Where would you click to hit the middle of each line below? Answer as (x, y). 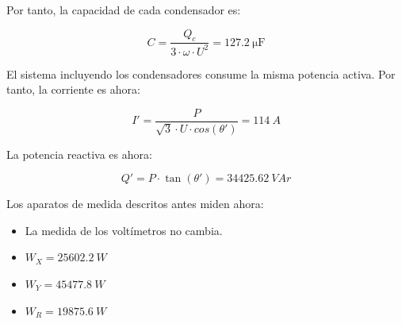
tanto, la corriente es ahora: (73, 89)
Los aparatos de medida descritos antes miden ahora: (135, 204)
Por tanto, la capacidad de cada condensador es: (124, 10)
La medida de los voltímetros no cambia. (124, 230)
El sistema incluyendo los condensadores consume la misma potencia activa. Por (201, 73)
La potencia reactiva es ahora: (79, 154)
